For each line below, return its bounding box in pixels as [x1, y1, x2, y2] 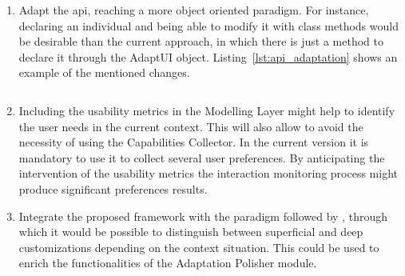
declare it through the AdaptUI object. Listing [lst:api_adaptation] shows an [18, 48, 398, 65]
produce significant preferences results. [18, 180, 208, 197]
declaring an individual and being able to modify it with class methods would [18, 17, 399, 34]
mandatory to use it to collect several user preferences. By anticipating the [18, 149, 385, 166]
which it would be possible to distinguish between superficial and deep [18, 223, 363, 240]
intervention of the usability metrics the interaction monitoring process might [18, 165, 398, 182]
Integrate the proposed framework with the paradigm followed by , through [18, 207, 387, 224]
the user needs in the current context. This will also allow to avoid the [18, 118, 363, 134]
